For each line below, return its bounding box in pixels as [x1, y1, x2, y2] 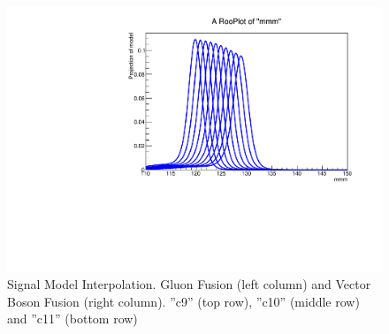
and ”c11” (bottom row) [7, 309, 138, 328]
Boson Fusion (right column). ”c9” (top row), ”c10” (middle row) [7, 292, 360, 310]
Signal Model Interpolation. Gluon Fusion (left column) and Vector [7, 275, 371, 293]
